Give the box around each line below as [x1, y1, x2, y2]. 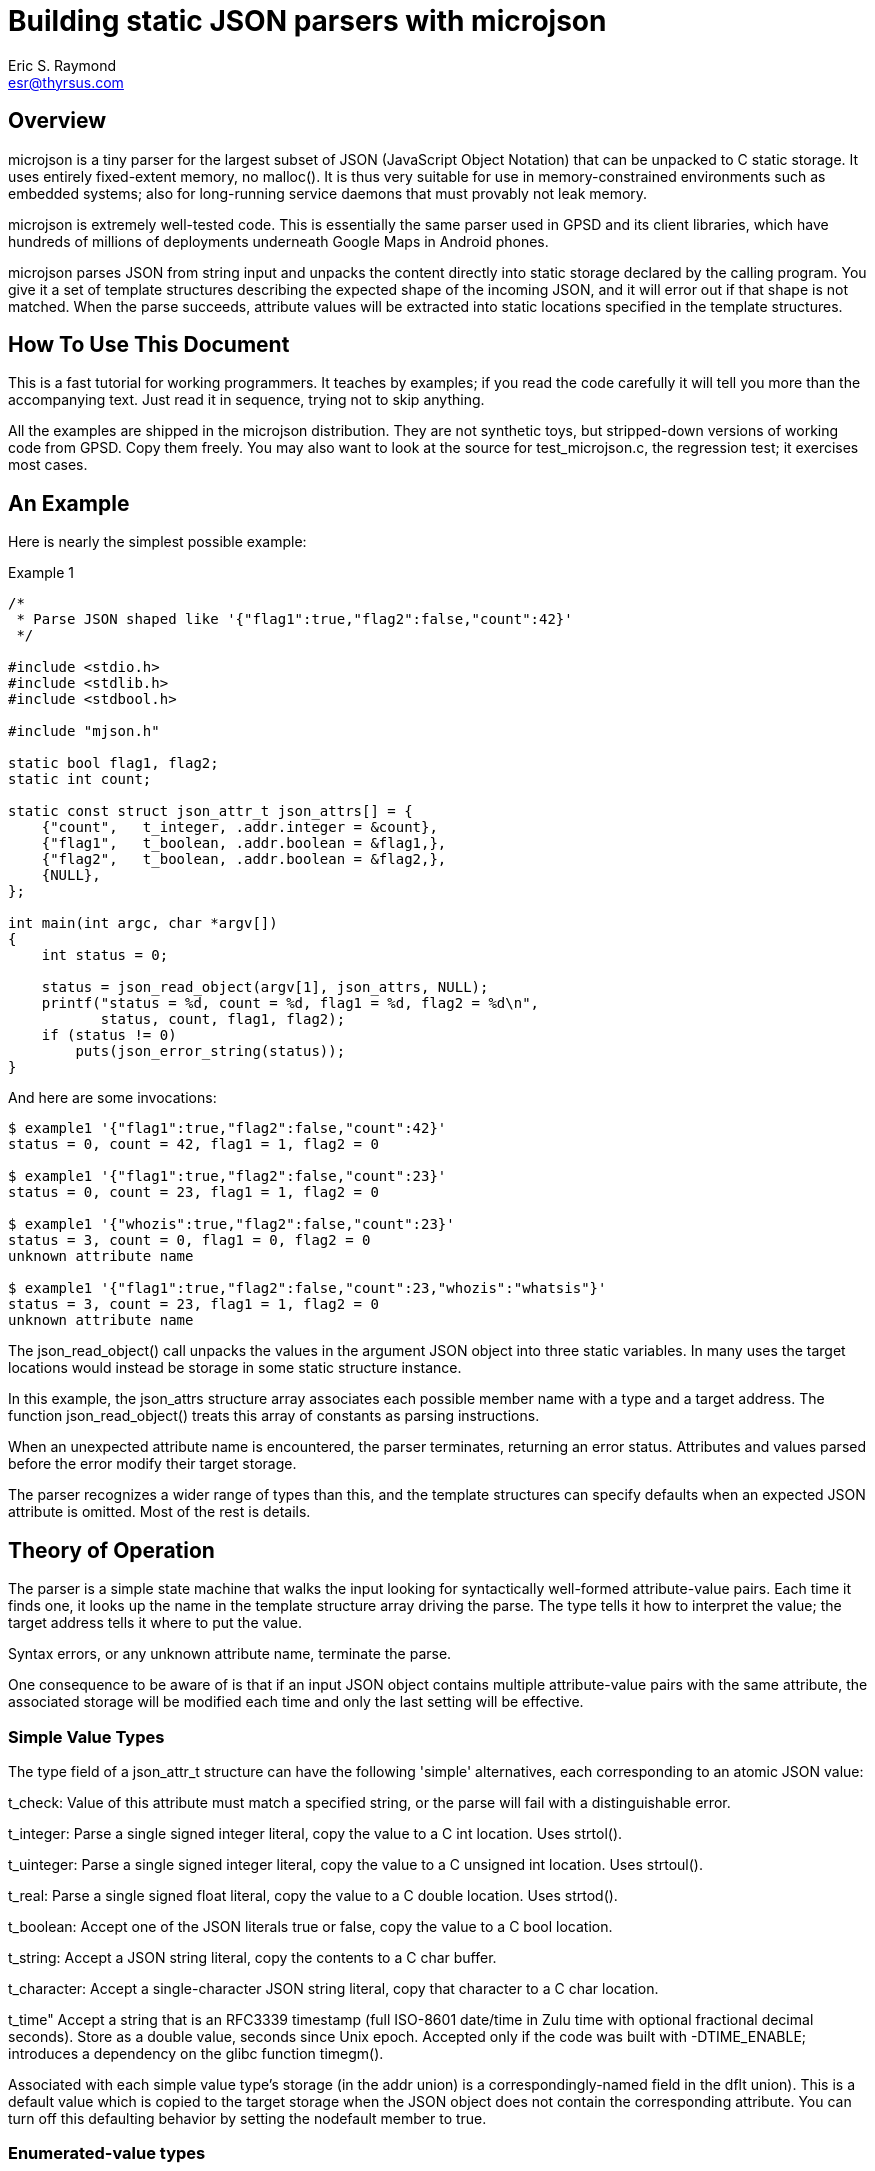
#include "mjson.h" [8, 723, 160, 740]
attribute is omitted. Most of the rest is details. [8, 1503, 311, 1521]
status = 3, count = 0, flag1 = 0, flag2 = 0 [8, 1232, 371, 1249]
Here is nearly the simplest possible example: [8, 533, 307, 551]
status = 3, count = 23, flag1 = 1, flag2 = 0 [8, 1296, 379, 1313]
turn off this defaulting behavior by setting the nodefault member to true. [8, 2109, 487, 2127]
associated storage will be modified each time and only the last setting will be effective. [8, 1693, 584, 1711]
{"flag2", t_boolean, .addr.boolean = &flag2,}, [41, 851, 447, 868]
